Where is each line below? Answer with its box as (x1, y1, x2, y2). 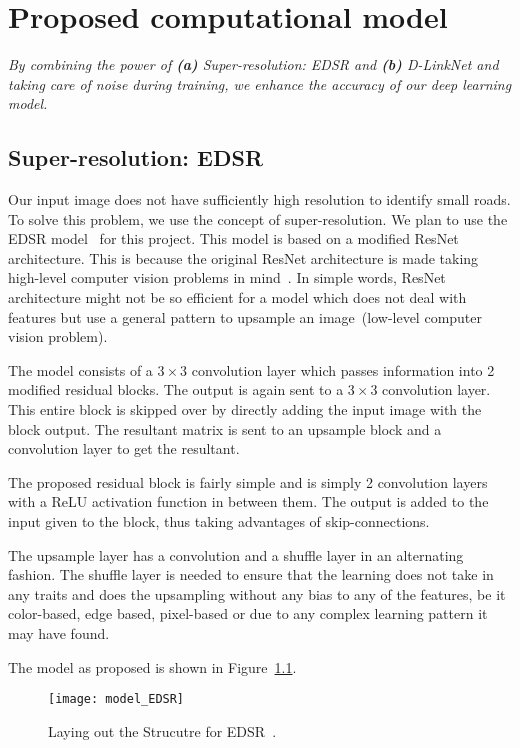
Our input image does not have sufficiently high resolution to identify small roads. (8, 189, 511, 210)
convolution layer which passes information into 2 (191, 359, 495, 380)
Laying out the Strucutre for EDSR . (48, 720, 277, 741)
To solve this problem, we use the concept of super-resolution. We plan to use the (8, 208, 508, 229)
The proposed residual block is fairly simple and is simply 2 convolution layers (8, 471, 488, 492)
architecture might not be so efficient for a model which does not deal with (8, 287, 467, 308)
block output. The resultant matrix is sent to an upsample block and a (8, 418, 442, 439)
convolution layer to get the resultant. (8, 438, 240, 459)
